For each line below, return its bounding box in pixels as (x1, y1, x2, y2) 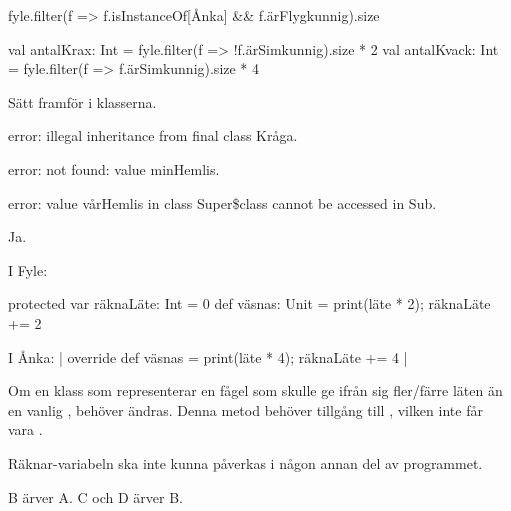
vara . (8, 419, 43, 440)
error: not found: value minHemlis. (8, 158, 220, 179)
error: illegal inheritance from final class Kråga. (8, 125, 298, 146)
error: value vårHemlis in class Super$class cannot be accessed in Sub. (8, 192, 437, 213)
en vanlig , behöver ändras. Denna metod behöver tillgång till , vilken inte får (8, 399, 483, 420)
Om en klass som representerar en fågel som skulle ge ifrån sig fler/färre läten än (8, 380, 503, 401)
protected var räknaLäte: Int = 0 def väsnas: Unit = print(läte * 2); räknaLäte (8, 293, 491, 314)
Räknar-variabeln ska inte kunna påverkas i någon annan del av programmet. (8, 452, 483, 473)
